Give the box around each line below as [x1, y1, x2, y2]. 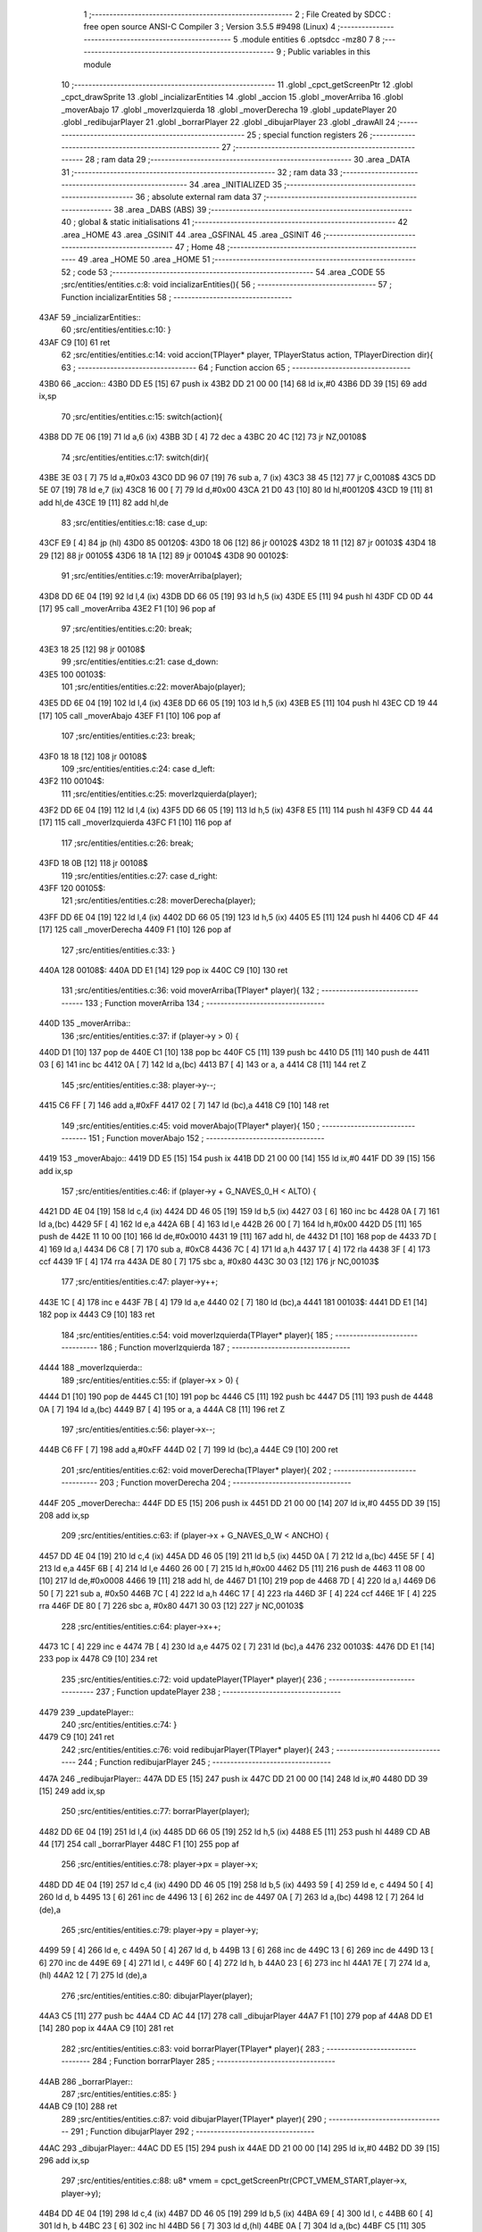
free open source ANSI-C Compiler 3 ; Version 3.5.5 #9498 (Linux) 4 [83, 21, 337, 32]
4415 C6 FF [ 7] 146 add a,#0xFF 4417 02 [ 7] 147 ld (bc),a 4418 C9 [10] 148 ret [38, 1100, 329, 1111]
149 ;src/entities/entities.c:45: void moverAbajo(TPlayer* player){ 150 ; [61, 1120, 320, 1131]
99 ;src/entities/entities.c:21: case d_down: [61, 656, 219, 667]
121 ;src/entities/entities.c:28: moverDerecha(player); [61, 895, 256, 906]
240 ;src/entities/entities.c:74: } [61, 1719, 178, 1729]
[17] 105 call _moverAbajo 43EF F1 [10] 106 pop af [38, 710, 221, 720]
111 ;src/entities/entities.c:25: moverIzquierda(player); [61, 788, 258, 799]
